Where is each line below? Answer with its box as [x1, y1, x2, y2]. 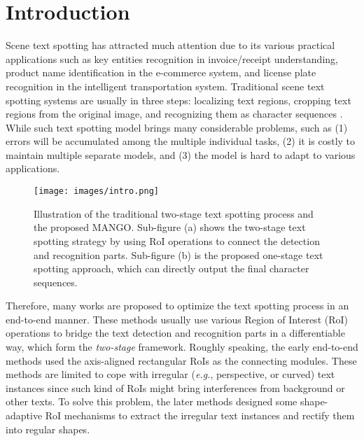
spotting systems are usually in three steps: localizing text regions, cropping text [6, 92, 351, 107]
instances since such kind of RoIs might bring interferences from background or [6, 380, 345, 395]
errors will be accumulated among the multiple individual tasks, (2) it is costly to [6, 134, 356, 148]
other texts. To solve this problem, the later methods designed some [6, 394, 297, 409]
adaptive [6, 408, 43, 423]
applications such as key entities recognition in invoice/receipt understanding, [6, 51, 338, 66]
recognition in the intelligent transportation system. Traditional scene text [6, 78, 325, 93]
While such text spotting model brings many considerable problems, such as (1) [6, 120, 348, 134]
